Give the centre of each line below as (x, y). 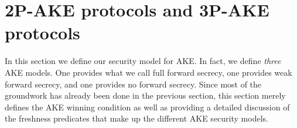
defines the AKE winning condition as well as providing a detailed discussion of (147, 107)
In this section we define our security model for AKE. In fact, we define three (143, 61)
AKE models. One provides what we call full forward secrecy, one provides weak (148, 72)
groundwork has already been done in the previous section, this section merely (145, 95)
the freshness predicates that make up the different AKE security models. (136, 118)
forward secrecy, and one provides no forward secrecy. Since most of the (133, 84)
